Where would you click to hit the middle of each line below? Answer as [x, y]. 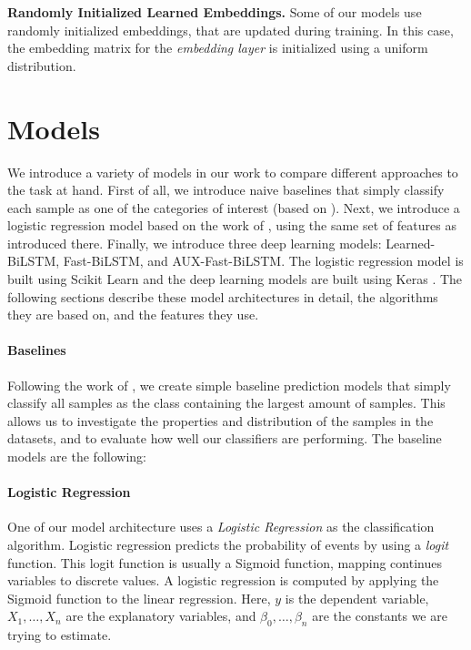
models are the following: [77, 457]
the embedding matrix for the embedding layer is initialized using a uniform [218, 48]
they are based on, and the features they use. [133, 315]
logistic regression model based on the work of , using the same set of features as [232, 225]
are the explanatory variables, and [161, 616]
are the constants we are [380, 616]
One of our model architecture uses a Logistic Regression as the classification [221, 527]
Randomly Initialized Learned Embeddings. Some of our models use [215, 12]
